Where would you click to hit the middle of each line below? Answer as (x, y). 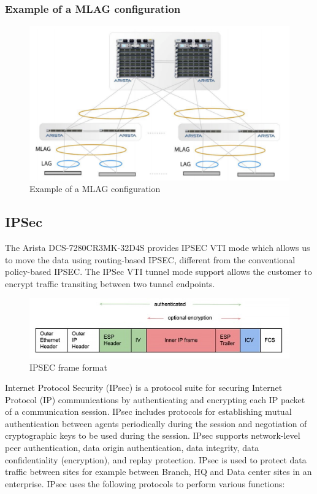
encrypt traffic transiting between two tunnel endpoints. (110, 283)
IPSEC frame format (68, 367)
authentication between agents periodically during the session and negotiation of (156, 423)
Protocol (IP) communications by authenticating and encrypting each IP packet (155, 399)
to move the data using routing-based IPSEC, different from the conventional (150, 259)
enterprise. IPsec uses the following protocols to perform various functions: (145, 483)
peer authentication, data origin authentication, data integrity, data (132, 448)
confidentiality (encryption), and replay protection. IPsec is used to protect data (156, 459)
